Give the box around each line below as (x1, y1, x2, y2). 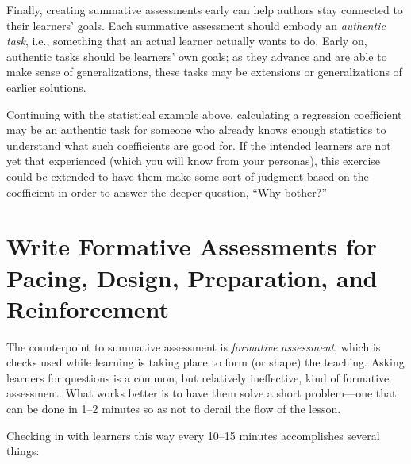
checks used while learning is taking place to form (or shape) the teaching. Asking (6, 354, 405, 370)
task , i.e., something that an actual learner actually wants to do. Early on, (6, 33, 367, 49)
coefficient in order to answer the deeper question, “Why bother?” (6, 183, 327, 200)
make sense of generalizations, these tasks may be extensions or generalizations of (6, 63, 402, 80)
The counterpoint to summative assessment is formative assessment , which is (6, 338, 381, 355)
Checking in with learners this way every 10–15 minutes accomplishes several (6, 427, 380, 443)
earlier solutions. (6, 79, 86, 95)
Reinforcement (6, 292, 170, 324)
